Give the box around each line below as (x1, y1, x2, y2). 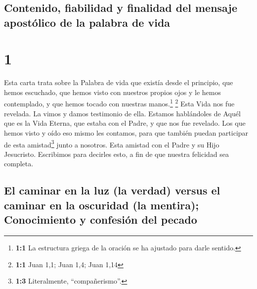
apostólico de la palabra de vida (4, 14, 171, 30)
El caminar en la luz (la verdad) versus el (4, 183, 220, 198)
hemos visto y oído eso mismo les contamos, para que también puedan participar (4, 127, 249, 138)
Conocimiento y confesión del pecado (4, 212, 197, 227)
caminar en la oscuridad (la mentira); (4, 197, 199, 212)
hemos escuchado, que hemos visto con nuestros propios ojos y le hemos (4, 87, 221, 97)
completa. (4, 158, 34, 169)
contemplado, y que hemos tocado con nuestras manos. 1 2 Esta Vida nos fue (4, 97, 235, 109)
